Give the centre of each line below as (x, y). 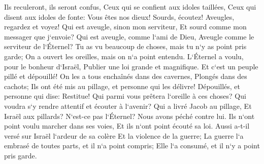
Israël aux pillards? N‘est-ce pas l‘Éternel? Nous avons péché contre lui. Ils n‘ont (129, 116)
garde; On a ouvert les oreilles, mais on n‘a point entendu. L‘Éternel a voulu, (124, 56)
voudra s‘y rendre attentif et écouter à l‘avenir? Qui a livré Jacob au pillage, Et (128, 106)
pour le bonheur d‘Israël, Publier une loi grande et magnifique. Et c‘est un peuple (131, 66)
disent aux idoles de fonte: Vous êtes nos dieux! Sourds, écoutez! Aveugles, (119, 16)
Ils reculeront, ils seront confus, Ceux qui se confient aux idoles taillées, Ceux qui (130, 7)
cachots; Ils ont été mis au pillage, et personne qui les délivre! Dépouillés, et (122, 86)
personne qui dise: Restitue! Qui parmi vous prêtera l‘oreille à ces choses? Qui (125, 96)
